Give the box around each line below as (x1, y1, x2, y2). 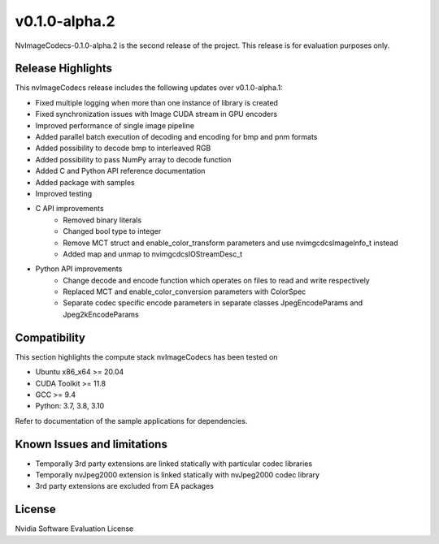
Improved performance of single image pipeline (35, 120, 195, 130)
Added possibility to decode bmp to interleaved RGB (35, 143, 211, 153)
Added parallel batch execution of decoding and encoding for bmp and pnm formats (35, 132, 318, 142)
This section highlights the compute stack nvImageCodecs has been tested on (15, 352, 278, 361)
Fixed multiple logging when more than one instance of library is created (35, 97, 278, 107)
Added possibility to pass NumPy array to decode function (35, 154, 232, 164)
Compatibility (15, 330, 85, 344)
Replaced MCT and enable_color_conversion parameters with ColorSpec (63, 287, 306, 296)
